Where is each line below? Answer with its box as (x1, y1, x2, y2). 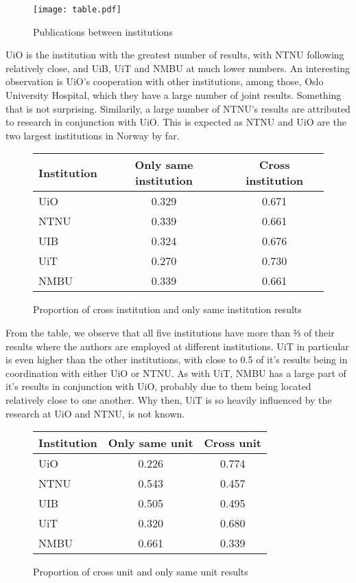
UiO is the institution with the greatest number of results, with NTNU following (5, 47, 344, 62)
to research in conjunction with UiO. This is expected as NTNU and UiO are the (5, 115, 347, 129)
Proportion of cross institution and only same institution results (33, 302, 302, 317)
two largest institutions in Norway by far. (5, 128, 180, 142)
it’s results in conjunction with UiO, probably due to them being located (5, 379, 311, 393)
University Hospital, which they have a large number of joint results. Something (5, 88, 342, 102)
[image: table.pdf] (33, 5, 121, 14)
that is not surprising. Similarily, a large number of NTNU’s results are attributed (5, 101, 351, 115)
